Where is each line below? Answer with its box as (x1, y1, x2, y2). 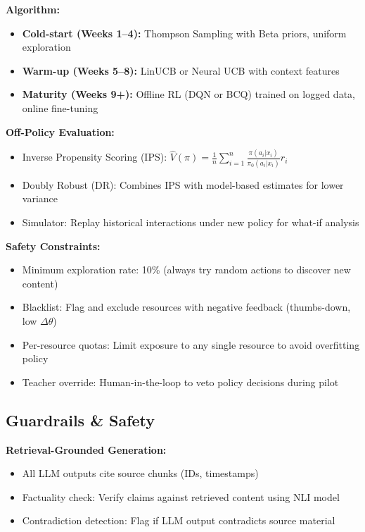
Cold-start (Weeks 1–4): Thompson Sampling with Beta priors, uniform (22, 25, 347, 40)
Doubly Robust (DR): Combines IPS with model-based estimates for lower (22, 177, 344, 192)
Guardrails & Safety (6, 409, 155, 431)
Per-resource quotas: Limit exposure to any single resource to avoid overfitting (22, 337, 360, 352)
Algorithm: (6, 2, 60, 16)
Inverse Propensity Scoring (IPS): (22, 149, 167, 164)
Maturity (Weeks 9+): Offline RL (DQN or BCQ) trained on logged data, (22, 87, 355, 101)
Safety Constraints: (6, 238, 101, 253)
